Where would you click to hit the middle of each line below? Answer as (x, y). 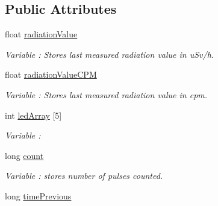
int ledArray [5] (33, 115)
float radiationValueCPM (51, 74)
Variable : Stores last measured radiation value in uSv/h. (110, 54)
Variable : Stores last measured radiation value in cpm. (106, 94)
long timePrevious (38, 195)
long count (24, 155)
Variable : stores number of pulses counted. (84, 176)
